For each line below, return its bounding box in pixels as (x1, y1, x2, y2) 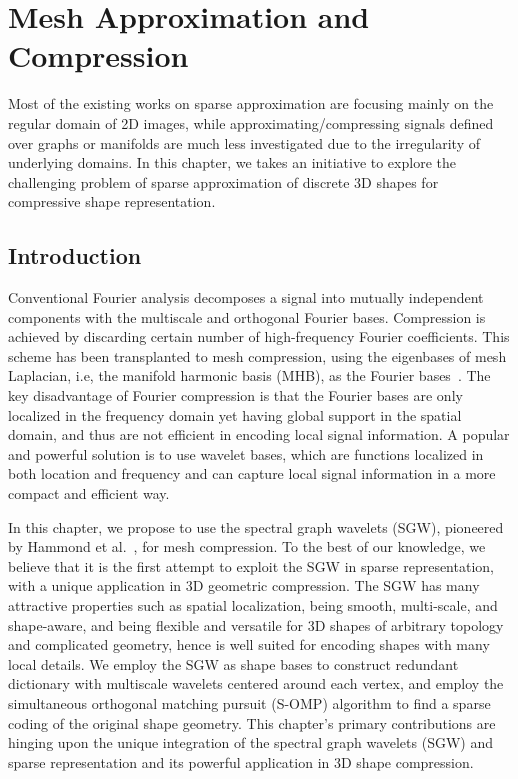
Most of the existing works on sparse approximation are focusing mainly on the (8, 93, 494, 114)
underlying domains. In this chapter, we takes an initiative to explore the (8, 152, 456, 173)
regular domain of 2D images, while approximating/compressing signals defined (8, 112, 494, 133)
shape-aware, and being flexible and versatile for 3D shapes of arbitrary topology (8, 614, 504, 635)
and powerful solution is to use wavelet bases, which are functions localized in (8, 443, 484, 464)
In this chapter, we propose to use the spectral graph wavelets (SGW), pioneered (8, 516, 504, 537)
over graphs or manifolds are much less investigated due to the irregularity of (8, 132, 480, 153)
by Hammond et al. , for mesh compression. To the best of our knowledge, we (8, 536, 486, 557)
